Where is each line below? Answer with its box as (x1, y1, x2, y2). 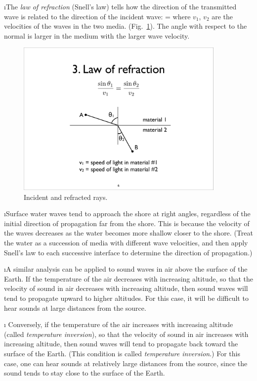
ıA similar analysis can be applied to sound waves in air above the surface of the (4, 264, 248, 274)
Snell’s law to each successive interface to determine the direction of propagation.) (4, 247, 253, 257)
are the (212, 11, 233, 21)
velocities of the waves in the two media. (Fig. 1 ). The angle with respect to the (4, 21, 247, 31)
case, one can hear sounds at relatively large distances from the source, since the (4, 358, 248, 368)
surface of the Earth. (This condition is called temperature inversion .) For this (4, 348, 240, 358)
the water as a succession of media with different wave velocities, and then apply (4, 237, 248, 247)
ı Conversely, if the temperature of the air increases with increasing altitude (4, 319, 233, 330)
